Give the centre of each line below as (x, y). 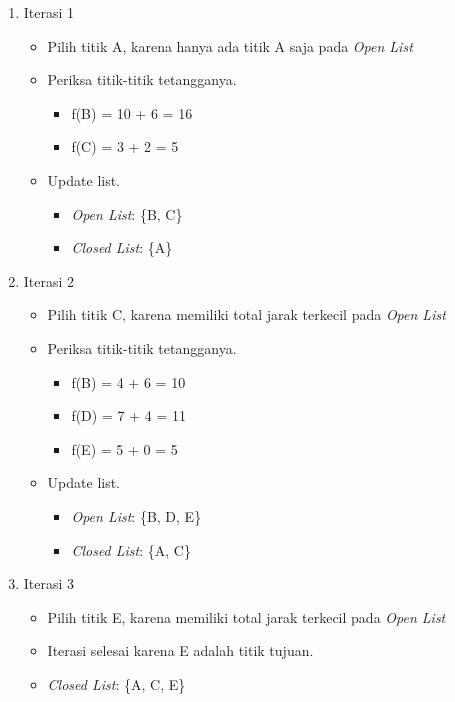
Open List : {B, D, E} (136, 515)
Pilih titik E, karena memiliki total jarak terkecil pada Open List (246, 616)
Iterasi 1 (49, 12)
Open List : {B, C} (127, 213)
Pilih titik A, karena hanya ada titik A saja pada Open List (230, 45)
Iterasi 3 (49, 583)
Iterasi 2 (49, 280)
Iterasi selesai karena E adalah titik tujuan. (180, 650)
